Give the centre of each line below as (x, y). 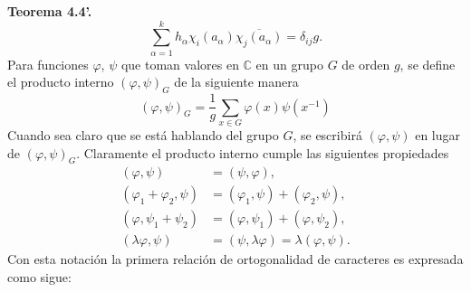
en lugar (438, 134)
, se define (428, 64)
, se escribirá (327, 134)
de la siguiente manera (236, 82)
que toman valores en (180, 64)
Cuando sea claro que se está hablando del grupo (143, 134)
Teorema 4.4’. (50, 11)
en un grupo (289, 64)
